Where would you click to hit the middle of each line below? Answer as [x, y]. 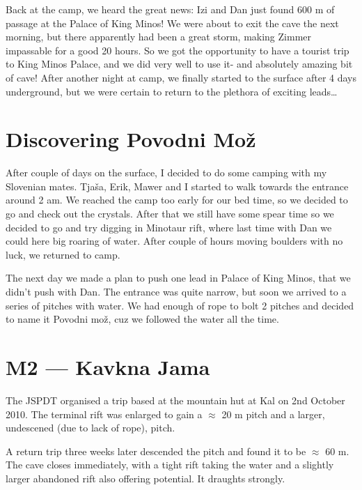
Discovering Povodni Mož [131, 139]
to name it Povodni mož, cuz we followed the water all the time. [142, 319]
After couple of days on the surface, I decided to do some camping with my [166, 173]
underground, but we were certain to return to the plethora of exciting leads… [172, 91]
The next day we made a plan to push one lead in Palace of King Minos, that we [178, 278]
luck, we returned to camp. [63, 254]
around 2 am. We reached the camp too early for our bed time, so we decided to [177, 200]
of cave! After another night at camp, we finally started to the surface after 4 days [181, 77]
